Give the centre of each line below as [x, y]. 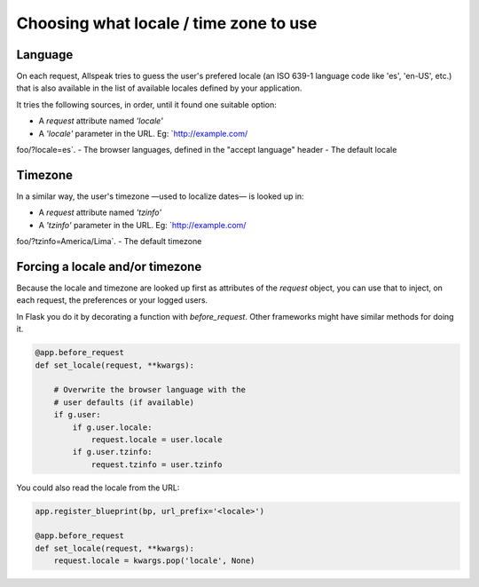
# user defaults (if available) [124, 402]
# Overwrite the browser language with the [149, 390]
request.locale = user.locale [157, 439]
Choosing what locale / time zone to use [167, 23]
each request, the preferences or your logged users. [112, 300]
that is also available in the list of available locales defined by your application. [159, 88]
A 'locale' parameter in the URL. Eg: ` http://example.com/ [143, 133]
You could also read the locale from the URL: [98, 488]
